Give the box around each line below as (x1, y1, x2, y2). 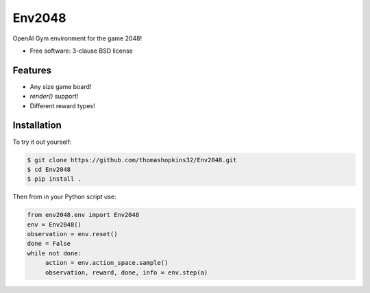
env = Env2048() (27, 220, 82, 229)
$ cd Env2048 (27, 165, 71, 173)
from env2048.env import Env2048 (27, 211, 140, 219)
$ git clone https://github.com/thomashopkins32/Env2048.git (27, 156, 237, 164)
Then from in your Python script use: (12, 192, 116, 201)
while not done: (27, 249, 82, 257)
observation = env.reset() (27, 230, 118, 238)
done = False (27, 240, 71, 248)
